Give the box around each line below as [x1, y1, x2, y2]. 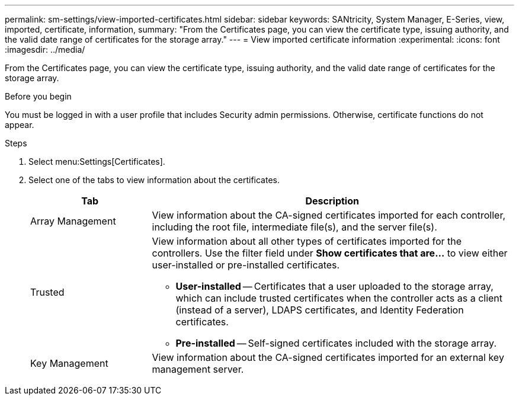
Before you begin [5, 91, 72, 101]
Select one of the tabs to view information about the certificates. [28, 175, 280, 185]
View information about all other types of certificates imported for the [152, 235, 462, 247]
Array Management [30, 215, 116, 227]
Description [305, 195, 359, 207]
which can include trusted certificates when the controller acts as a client [175, 292, 503, 304]
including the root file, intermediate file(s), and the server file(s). [152, 221, 437, 233]
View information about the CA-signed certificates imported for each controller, [152, 209, 506, 221]
